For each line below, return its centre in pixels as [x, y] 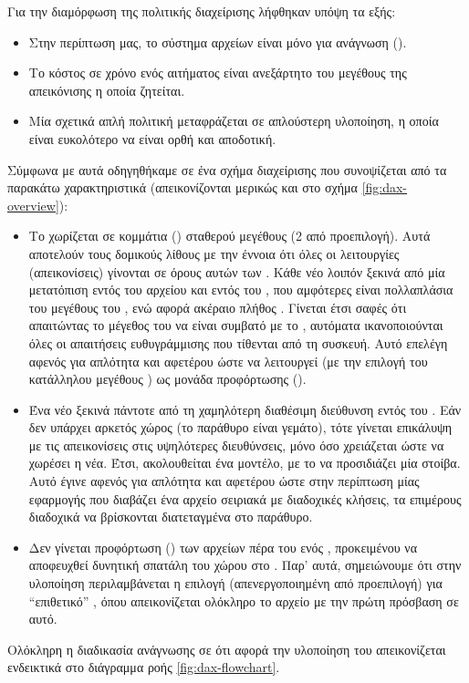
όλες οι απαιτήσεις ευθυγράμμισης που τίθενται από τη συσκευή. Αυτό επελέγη [238, 342]
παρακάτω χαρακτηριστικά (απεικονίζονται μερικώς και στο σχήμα [182, 187]
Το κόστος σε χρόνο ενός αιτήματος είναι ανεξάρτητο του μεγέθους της [218, 72]
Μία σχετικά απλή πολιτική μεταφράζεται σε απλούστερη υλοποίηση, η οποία [234, 121]
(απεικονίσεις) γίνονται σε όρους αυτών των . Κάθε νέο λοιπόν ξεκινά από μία [237, 271]
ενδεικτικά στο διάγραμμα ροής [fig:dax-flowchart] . [144, 667]
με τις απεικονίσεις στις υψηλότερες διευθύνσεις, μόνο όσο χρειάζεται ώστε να [236, 445]
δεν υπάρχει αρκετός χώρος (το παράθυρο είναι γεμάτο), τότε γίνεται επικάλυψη [240, 427]
